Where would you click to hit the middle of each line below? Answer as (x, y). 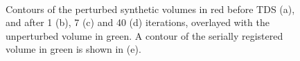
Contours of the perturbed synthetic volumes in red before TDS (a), (150, 9)
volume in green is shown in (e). (73, 49)
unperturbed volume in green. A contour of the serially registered (144, 35)
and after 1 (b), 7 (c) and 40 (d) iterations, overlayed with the (138, 22)
